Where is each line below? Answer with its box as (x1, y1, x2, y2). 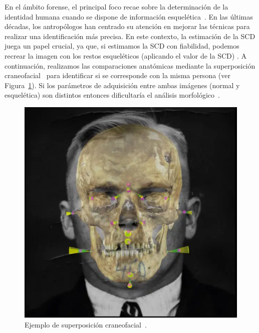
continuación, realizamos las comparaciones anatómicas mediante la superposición (5, 60, 255, 71)
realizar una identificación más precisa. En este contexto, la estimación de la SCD (5, 31, 255, 41)
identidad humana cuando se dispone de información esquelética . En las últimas (5, 11, 253, 22)
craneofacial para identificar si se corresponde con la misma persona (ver (5, 70, 230, 81)
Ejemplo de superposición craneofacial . (25, 319, 147, 330)
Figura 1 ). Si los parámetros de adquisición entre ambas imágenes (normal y (5, 80, 240, 90)
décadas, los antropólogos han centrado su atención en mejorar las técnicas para (5, 21, 250, 32)
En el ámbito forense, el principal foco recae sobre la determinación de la (5, 2, 228, 12)
